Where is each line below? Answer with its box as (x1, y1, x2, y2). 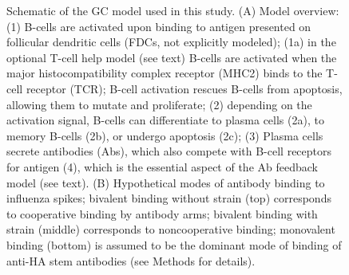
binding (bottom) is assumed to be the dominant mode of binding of (6, 236, 342, 253)
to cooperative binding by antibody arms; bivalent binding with (6, 205, 318, 222)
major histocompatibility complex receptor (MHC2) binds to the (6, 65, 323, 81)
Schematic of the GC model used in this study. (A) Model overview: (6, 2, 339, 18)
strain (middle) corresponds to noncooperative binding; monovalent (6, 221, 335, 238)
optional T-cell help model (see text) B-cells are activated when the (6, 49, 337, 65)
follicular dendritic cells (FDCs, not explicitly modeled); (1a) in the (6, 33, 336, 50)
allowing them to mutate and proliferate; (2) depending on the (6, 96, 312, 112)
